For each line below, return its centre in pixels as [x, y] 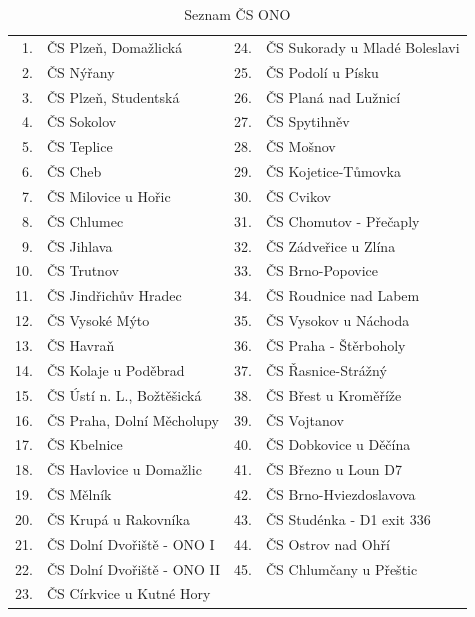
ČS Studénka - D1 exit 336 [348, 518]
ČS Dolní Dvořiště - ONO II [133, 568]
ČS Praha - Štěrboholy [335, 344]
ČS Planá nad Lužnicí [333, 96]
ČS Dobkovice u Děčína [338, 444]
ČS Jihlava [79, 245]
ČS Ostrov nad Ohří [327, 543]
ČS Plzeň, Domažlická [114, 46]
